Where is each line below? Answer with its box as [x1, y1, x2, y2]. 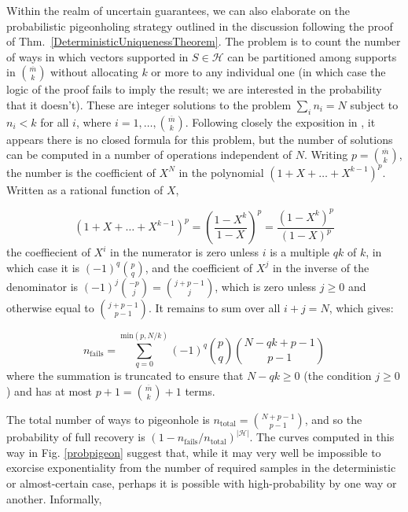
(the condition [303, 367, 372, 384]
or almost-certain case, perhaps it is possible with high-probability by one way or [6, 474, 397, 491]
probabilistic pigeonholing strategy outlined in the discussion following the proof [6, 17, 393, 34]
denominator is [6, 278, 79, 294]
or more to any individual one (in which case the [151, 64, 386, 80]
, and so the [304, 411, 362, 427]
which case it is [6, 259, 80, 275]
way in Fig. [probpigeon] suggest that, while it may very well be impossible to [6, 444, 381, 460]
